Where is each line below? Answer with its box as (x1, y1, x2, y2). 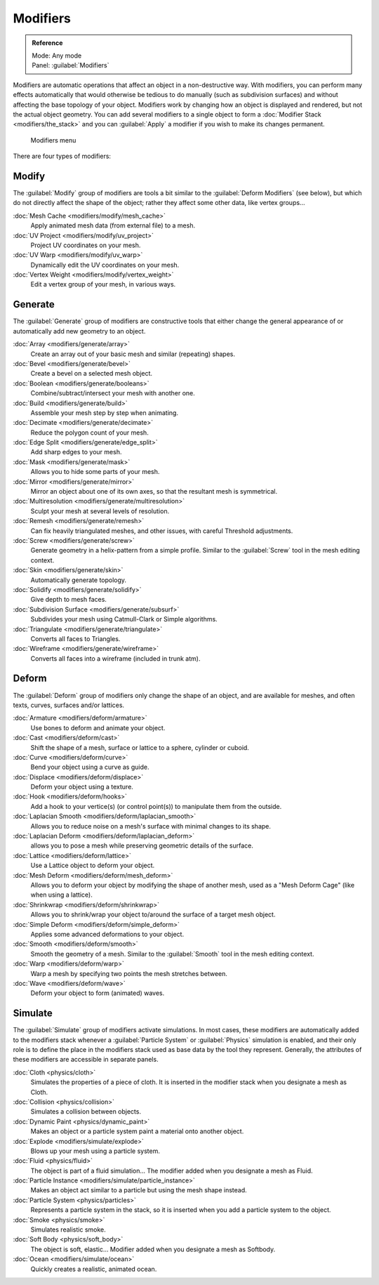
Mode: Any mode (32, 51, 82, 60)
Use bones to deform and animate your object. (30, 723, 166, 732)
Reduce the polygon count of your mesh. (30, 428, 149, 437)
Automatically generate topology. (30, 576, 126, 584)
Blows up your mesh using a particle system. (30, 1147, 161, 1155)
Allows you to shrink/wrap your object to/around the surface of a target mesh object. (30, 910, 276, 919)
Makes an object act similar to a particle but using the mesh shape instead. (30, 1186, 247, 1194)
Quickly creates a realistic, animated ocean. (30, 1265, 157, 1273)
